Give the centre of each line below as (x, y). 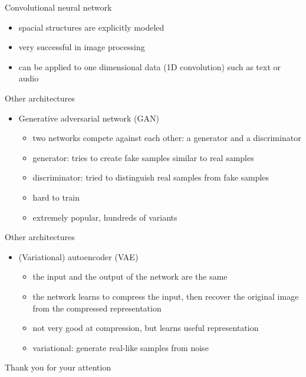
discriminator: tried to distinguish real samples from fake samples (151, 177)
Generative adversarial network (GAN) (89, 118)
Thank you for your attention (58, 367)
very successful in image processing (82, 47)
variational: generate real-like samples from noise (121, 347)
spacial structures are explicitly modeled (91, 27)
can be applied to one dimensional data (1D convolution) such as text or (149, 66)
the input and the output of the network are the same (130, 276)
